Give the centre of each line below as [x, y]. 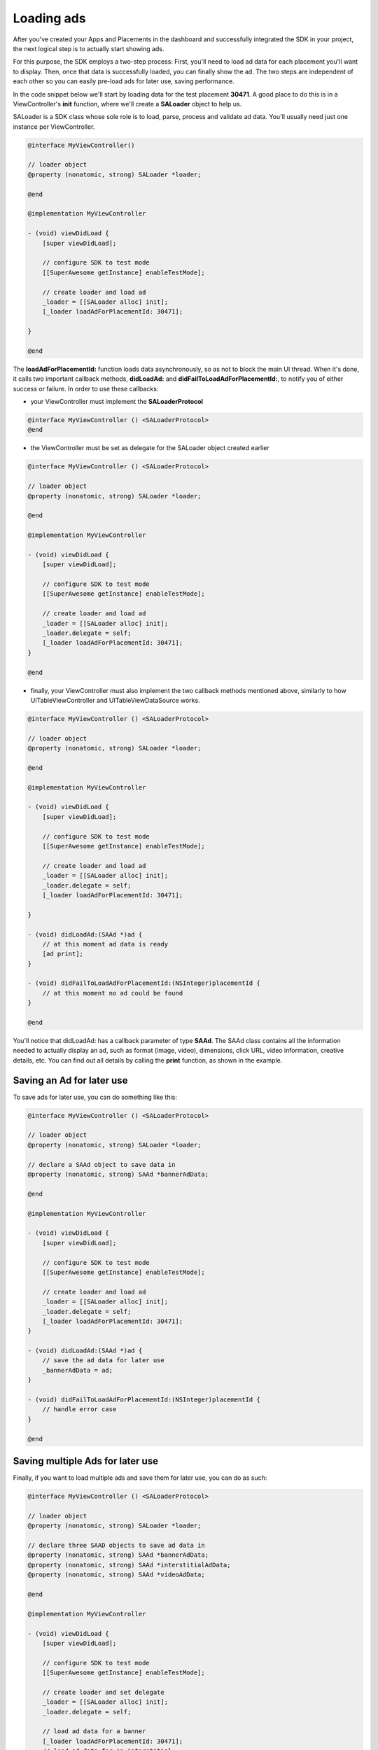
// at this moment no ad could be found [113, 993]
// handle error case [79, 1409]
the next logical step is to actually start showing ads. [89, 48]
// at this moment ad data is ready [105, 944]
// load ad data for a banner [94, 1731]
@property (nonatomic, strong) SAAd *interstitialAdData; [129, 1565]
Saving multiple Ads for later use [86, 1461]
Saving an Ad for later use [70, 1080]
